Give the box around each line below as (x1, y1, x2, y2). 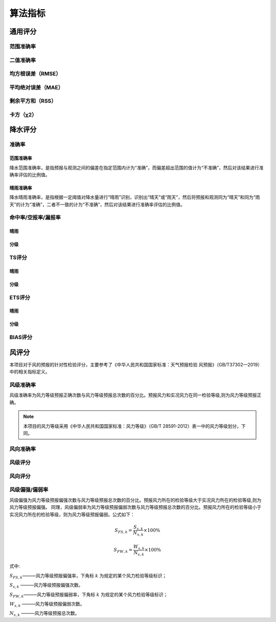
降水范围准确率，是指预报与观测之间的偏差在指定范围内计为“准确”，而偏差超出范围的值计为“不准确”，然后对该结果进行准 (9, 164, 264, 171)
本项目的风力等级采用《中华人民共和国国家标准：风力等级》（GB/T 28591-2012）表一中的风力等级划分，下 (23, 423, 246, 429)
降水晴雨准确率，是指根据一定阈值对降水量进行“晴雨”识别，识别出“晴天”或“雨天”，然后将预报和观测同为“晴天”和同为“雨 (9, 194, 260, 200)
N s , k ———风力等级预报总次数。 (9, 610, 80, 617)
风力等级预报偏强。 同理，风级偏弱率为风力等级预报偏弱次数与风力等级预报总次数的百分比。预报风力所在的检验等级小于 (9, 504, 262, 510)
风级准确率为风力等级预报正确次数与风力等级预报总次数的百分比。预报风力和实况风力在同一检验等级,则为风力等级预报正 (9, 392, 262, 398)
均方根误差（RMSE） (9, 70, 61, 77)
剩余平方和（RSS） (9, 97, 57, 105)
